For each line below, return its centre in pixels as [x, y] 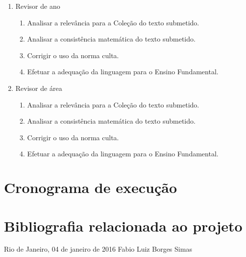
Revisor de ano [38, 6]
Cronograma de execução [90, 187]
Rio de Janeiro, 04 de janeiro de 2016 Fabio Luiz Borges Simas [98, 249]
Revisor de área [39, 88]
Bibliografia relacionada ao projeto [123, 225]
